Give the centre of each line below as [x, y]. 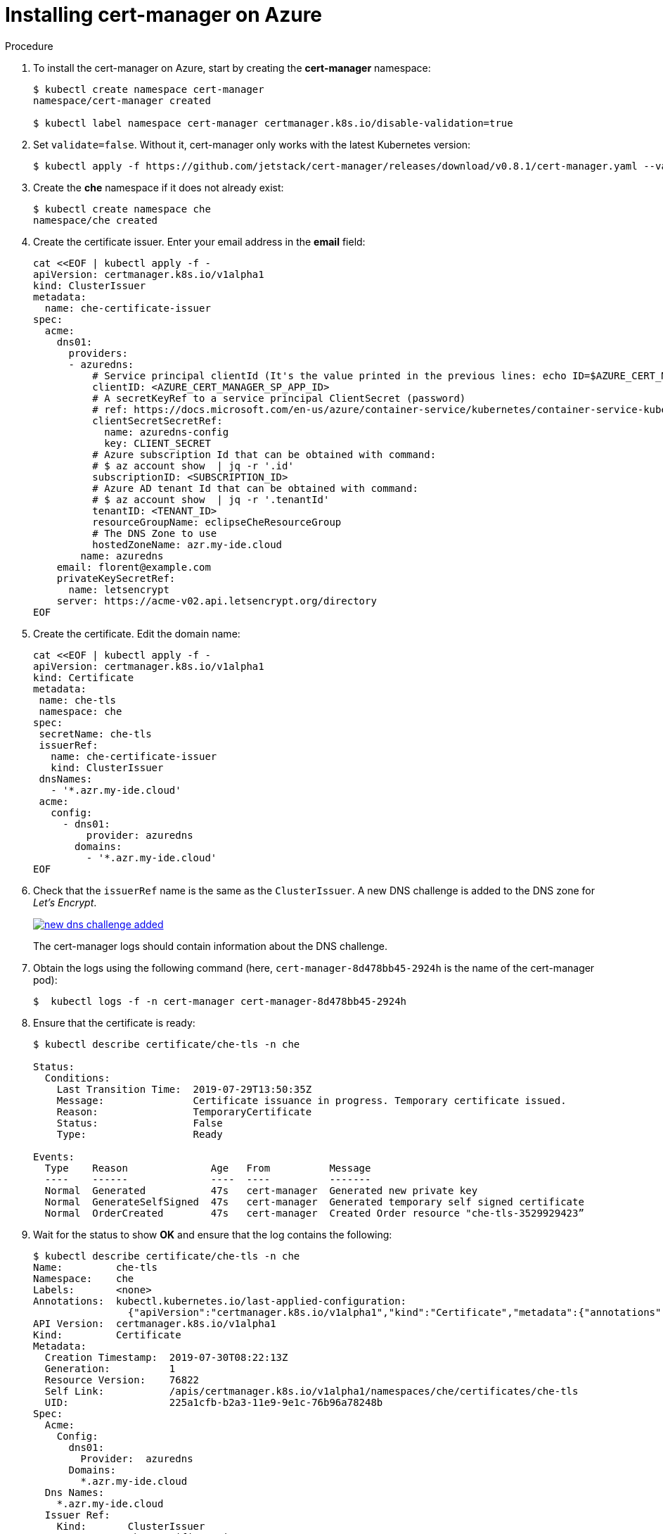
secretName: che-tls [95, 734]
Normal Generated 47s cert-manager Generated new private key [261, 1190]
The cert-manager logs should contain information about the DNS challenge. [211, 946]
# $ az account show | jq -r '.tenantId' [211, 499]
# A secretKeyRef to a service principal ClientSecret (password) [279, 398]
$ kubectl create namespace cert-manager [149, 89]
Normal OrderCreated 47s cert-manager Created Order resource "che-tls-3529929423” [314, 1213]
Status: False [140, 1123]
